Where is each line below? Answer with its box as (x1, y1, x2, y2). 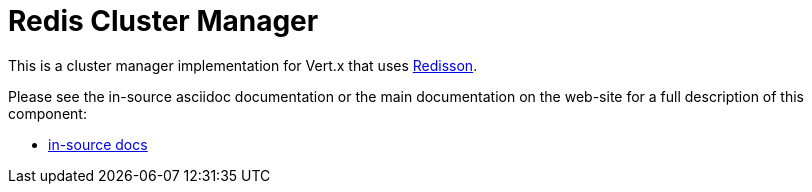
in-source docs (48, 135, 148, 153)
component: (8, 104, 87, 122)
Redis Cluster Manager (8, 4, 319, 38)
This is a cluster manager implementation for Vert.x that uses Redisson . (8, 56, 478, 74)
